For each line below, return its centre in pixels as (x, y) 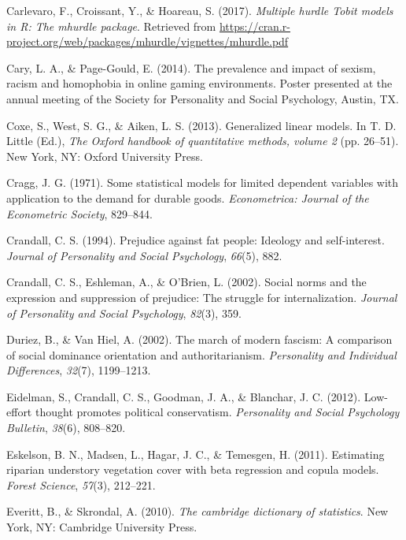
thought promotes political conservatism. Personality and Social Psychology (217, 412)
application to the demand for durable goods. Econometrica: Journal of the (188, 197)
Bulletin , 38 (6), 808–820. (66, 428)
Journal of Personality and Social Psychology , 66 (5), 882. (144, 255)
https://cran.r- (255, 26)
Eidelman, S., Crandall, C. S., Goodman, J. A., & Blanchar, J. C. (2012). (184, 396)
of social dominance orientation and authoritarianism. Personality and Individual (201, 354)
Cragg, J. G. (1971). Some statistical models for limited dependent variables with (203, 182)
